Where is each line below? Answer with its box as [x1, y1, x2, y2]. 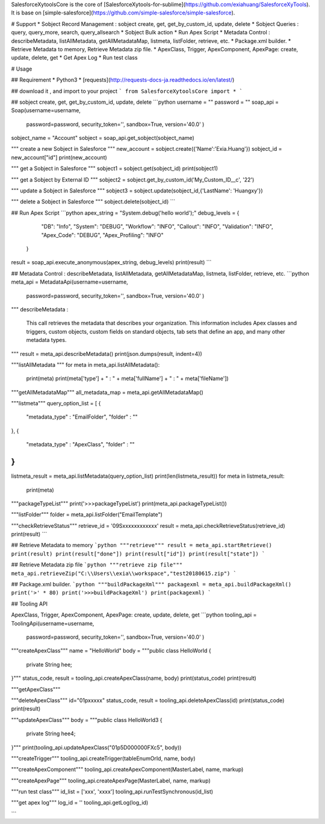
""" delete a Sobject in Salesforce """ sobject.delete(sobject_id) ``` [11, 198, 176, 205]
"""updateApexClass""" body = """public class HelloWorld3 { [11, 716, 162, 723]
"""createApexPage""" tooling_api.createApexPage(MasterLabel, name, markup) [11, 777, 211, 784]
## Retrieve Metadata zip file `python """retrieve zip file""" [11, 561, 183, 568]
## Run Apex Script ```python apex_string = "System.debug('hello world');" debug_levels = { [11, 209, 240, 217]
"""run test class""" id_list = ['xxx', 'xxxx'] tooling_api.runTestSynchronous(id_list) [11, 788, 214, 796]
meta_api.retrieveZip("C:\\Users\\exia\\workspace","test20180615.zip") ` [11, 570, 237, 577]
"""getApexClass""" [11, 685, 61, 693]
